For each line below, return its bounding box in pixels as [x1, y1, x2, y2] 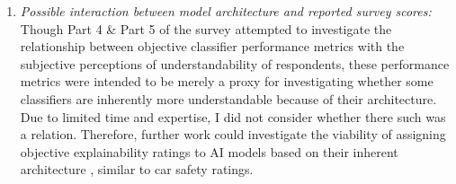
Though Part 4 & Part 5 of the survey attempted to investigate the [20, 19, 392, 38]
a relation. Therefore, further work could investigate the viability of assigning [20, 125, 446, 144]
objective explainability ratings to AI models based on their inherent [20, 142, 398, 161]
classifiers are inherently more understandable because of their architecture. [20, 89, 437, 108]
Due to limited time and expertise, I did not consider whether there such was [20, 107, 446, 126]
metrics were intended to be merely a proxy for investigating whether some [20, 72, 434, 91]
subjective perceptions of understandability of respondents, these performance [20, 54, 450, 73]
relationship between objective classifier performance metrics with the [20, 37, 405, 56]
